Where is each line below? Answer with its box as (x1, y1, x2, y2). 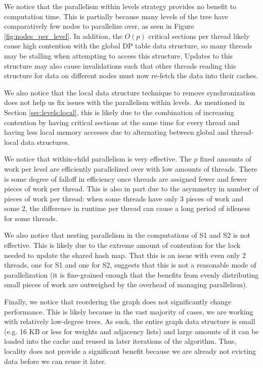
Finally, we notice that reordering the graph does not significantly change (4, 296, 232, 307)
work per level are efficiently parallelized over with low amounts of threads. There (4, 163, 257, 174)
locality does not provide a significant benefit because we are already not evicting (4, 346, 256, 356)
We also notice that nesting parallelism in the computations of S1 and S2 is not (4, 230, 250, 240)
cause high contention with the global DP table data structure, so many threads (4, 40, 252, 51)
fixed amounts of (200, 153, 251, 164)
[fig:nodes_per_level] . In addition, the (4, 30, 122, 41)
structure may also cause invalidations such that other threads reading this (4, 60, 236, 71)
